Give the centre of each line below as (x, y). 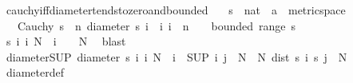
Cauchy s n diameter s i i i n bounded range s (157, 25)
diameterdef (35, 72)
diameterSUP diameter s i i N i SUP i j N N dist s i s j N (176, 56)
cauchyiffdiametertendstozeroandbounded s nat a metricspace (176, 10)
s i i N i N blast (66, 41)
